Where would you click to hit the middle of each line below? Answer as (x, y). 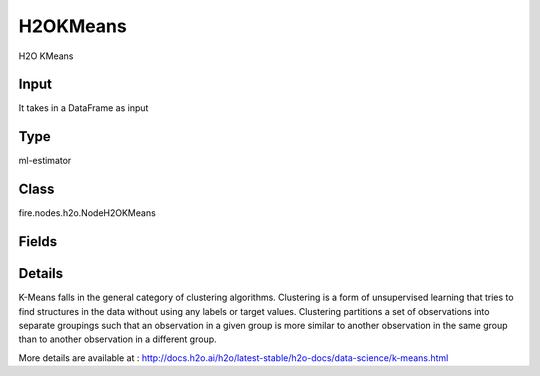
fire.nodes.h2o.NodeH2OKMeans (87, 213)
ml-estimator (45, 161)
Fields (38, 241)
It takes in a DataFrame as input (83, 108)
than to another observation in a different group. (117, 339)
